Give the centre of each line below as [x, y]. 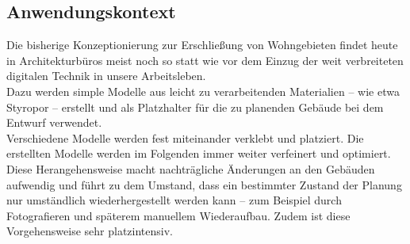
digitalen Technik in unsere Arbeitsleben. [106, 76]
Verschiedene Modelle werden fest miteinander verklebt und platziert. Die [185, 137]
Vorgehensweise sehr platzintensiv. [90, 231]
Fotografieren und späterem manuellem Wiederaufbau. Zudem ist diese [178, 215]
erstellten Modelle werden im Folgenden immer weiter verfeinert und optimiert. [199, 153]
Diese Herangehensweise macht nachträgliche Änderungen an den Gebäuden [191, 168]
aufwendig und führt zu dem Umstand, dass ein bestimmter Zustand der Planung [204, 184]
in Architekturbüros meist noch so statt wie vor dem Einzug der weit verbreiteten [205, 60]
